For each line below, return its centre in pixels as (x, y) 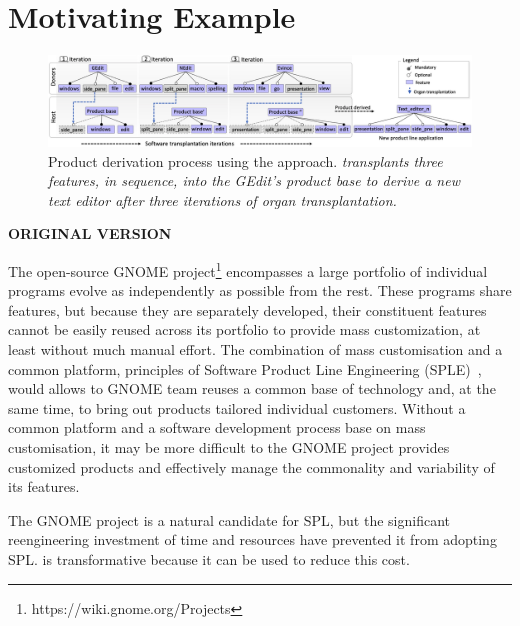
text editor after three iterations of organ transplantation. (222, 199)
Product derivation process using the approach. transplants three (245, 160)
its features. (44, 486)
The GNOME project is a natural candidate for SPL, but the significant (229, 519)
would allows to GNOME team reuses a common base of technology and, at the (252, 388)
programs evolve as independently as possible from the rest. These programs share (260, 290)
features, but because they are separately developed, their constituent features (247, 309)
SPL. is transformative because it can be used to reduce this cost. (209, 558)
